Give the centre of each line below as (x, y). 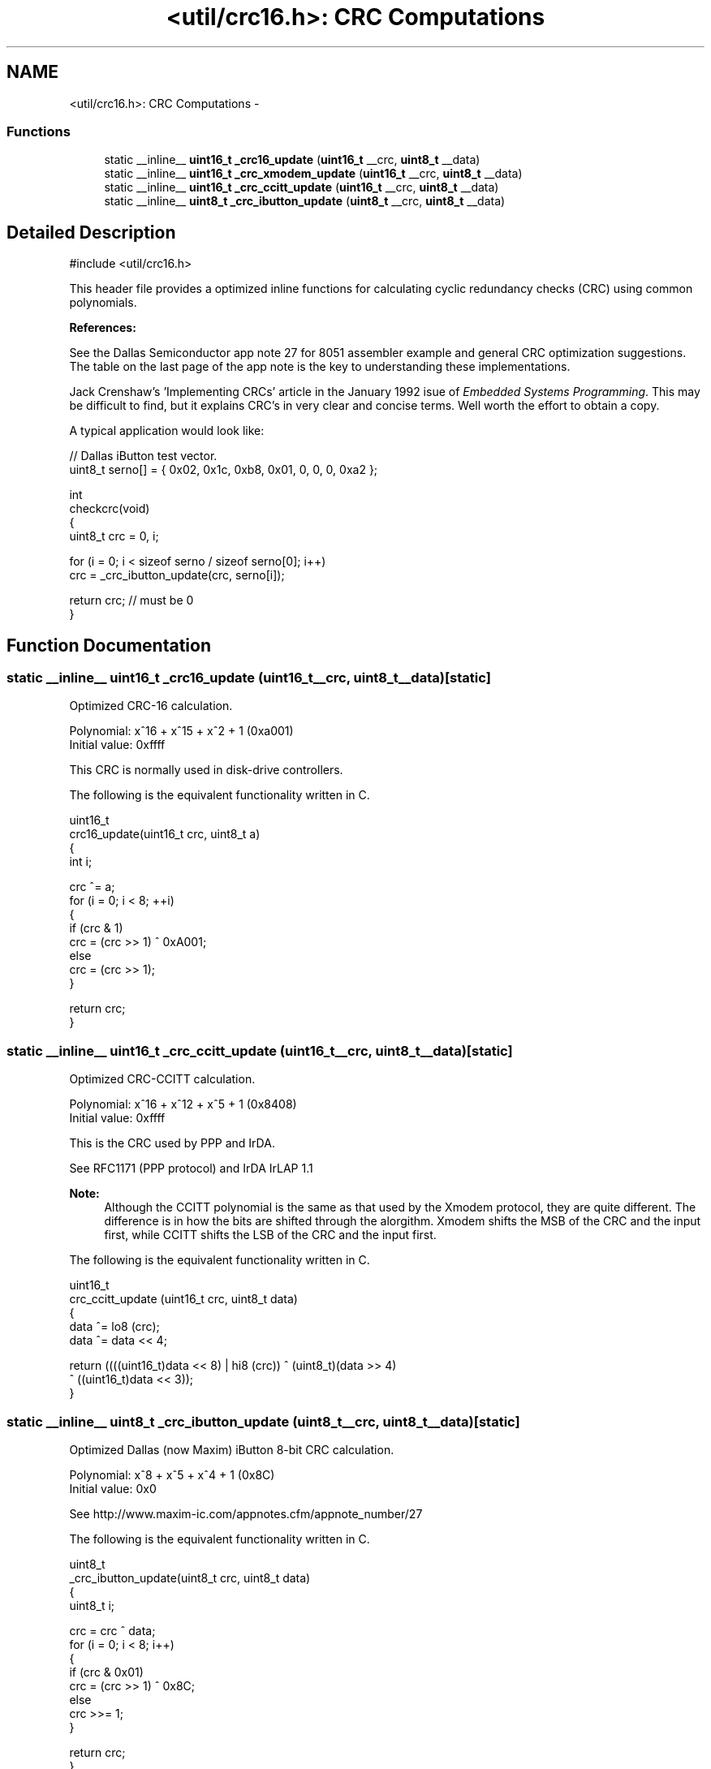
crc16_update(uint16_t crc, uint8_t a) (165, 834)
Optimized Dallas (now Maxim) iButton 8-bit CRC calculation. (232, 1449)
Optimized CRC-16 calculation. (151, 706)
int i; (81, 862)
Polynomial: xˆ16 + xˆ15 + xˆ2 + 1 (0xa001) (181, 731)
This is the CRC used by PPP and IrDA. (172, 1143)
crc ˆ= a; (92, 887)
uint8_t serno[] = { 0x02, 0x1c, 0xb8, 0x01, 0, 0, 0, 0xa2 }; (224, 470)
